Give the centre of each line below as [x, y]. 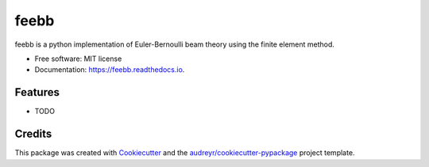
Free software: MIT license [78, 59]
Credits [33, 134]
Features [37, 92]
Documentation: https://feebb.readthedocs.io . [110, 70]
